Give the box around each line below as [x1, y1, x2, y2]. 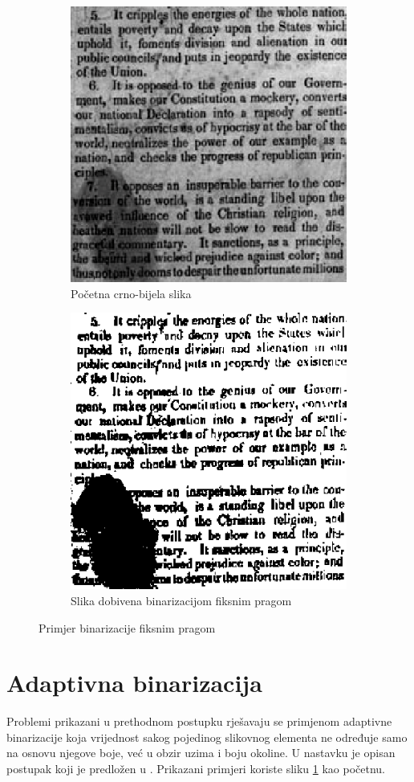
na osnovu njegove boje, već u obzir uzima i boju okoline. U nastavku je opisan [6, 744, 396, 761]
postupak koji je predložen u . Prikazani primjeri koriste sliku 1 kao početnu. [6, 760, 386, 777]
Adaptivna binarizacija [6, 666, 262, 699]
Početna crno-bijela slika [71, 285, 192, 301]
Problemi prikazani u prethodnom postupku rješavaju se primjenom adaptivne [6, 713, 392, 730]
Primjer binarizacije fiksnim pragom [39, 619, 216, 636]
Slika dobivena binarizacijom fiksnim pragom [71, 592, 292, 608]
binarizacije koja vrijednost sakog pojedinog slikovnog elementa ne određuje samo [6, 728, 408, 745]
